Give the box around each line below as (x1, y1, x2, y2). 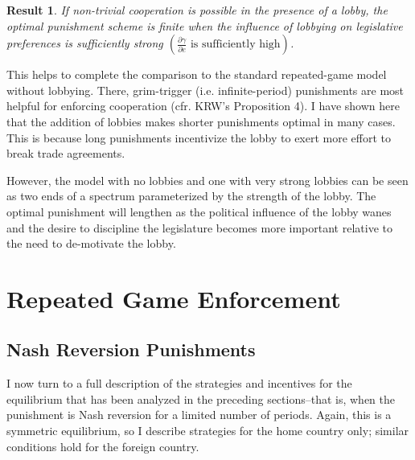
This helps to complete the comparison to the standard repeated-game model (6, 66, 387, 83)
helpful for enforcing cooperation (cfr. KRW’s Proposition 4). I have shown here (6, 97, 400, 114)
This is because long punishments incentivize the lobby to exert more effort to (6, 129, 392, 146)
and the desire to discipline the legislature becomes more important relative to (6, 219, 392, 236)
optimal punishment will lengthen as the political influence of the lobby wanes (6, 203, 392, 220)
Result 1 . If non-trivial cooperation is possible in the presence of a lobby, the (6, 2, 388, 18)
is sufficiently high (190, 39, 281, 51)
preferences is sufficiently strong (6, 35, 163, 51)
